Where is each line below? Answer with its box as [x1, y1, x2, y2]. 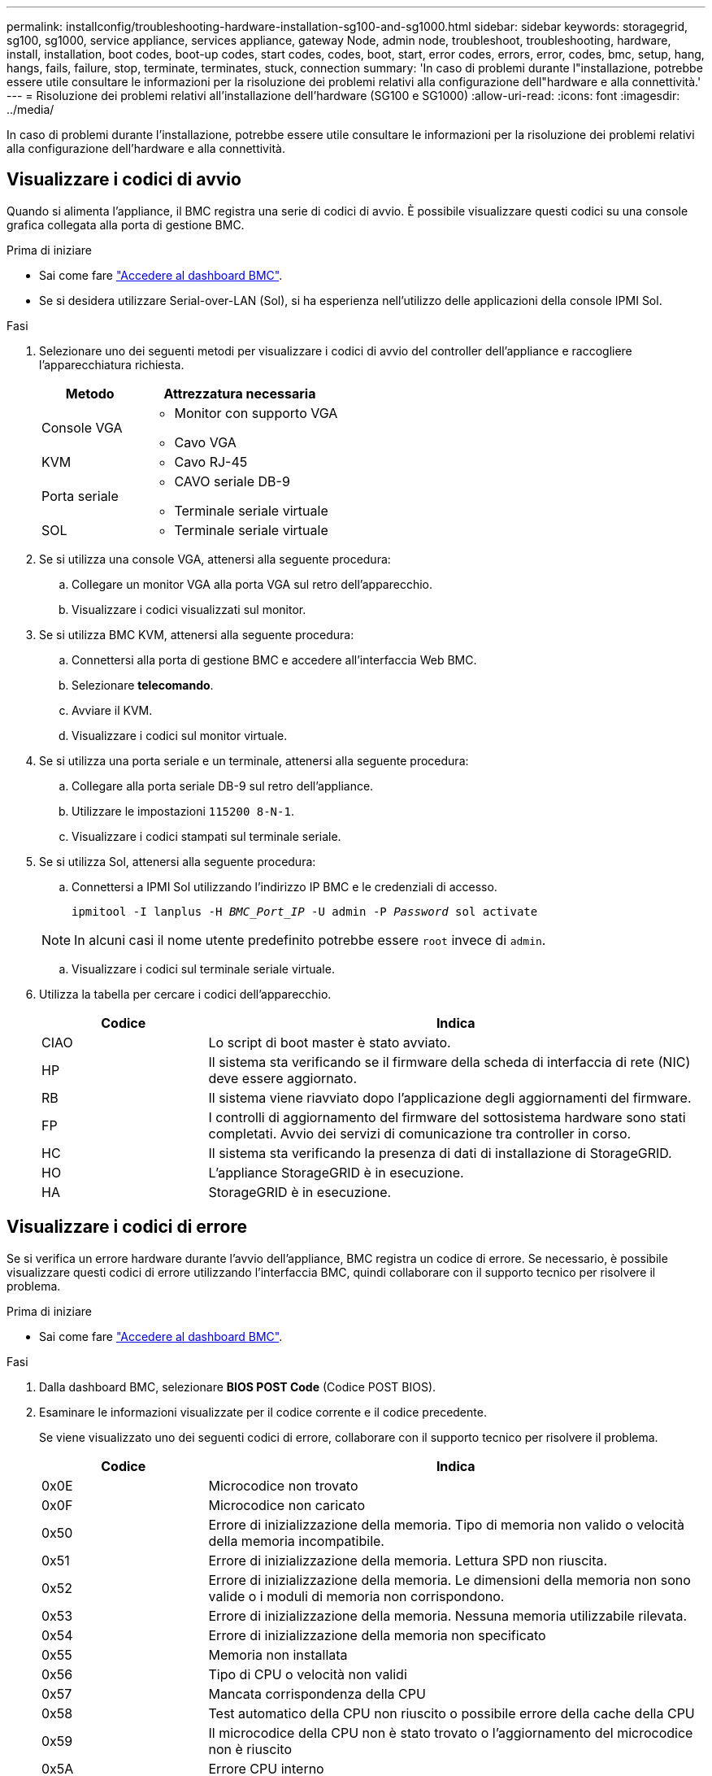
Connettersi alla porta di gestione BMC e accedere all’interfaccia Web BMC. [72, 652, 477, 667]
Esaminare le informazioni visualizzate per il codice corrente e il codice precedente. [39, 1404, 487, 1419]
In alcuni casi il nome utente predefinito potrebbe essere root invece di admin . [74, 931, 546, 948]
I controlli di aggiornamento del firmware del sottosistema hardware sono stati [208, 1108, 686, 1125]
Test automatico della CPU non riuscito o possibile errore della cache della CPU [208, 1704, 695, 1722]
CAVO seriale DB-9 [174, 472, 290, 490]
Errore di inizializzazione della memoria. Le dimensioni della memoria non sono [208, 1571, 691, 1588]
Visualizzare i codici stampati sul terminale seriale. [72, 829, 341, 843]
